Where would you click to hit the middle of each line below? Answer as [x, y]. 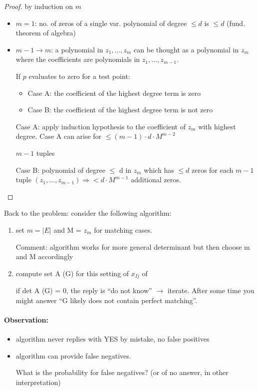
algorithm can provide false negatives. [73, 355]
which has [159, 170]
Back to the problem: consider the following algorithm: [88, 213]
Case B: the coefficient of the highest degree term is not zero [120, 110]
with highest [217, 126]
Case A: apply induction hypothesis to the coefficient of [101, 126]
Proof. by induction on [39, 6]
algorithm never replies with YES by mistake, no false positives [113, 339]
